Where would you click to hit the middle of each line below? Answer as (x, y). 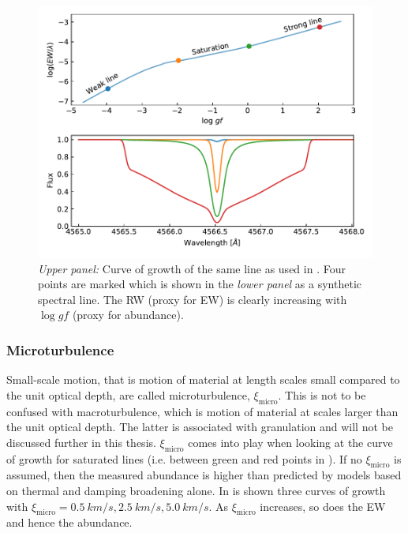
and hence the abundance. (69, 522)
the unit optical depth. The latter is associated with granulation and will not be (200, 427)
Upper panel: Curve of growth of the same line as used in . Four (192, 268)
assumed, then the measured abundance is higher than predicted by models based (204, 475)
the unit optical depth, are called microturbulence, (128, 394)
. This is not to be (322, 394)
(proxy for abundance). (128, 315)
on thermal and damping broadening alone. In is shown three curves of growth (196, 490)
